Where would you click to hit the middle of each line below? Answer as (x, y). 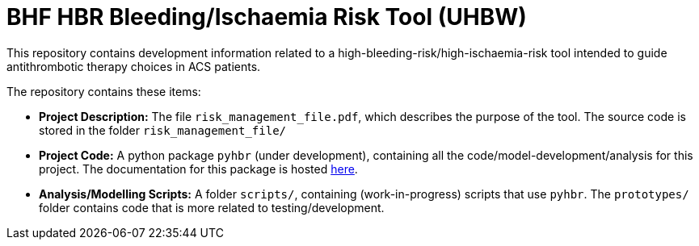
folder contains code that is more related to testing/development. (212, 207)
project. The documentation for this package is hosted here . (198, 169)
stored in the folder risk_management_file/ (163, 130)
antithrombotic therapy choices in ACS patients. (134, 66)
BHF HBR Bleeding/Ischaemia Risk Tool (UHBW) (267, 17)
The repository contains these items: (104, 91)
